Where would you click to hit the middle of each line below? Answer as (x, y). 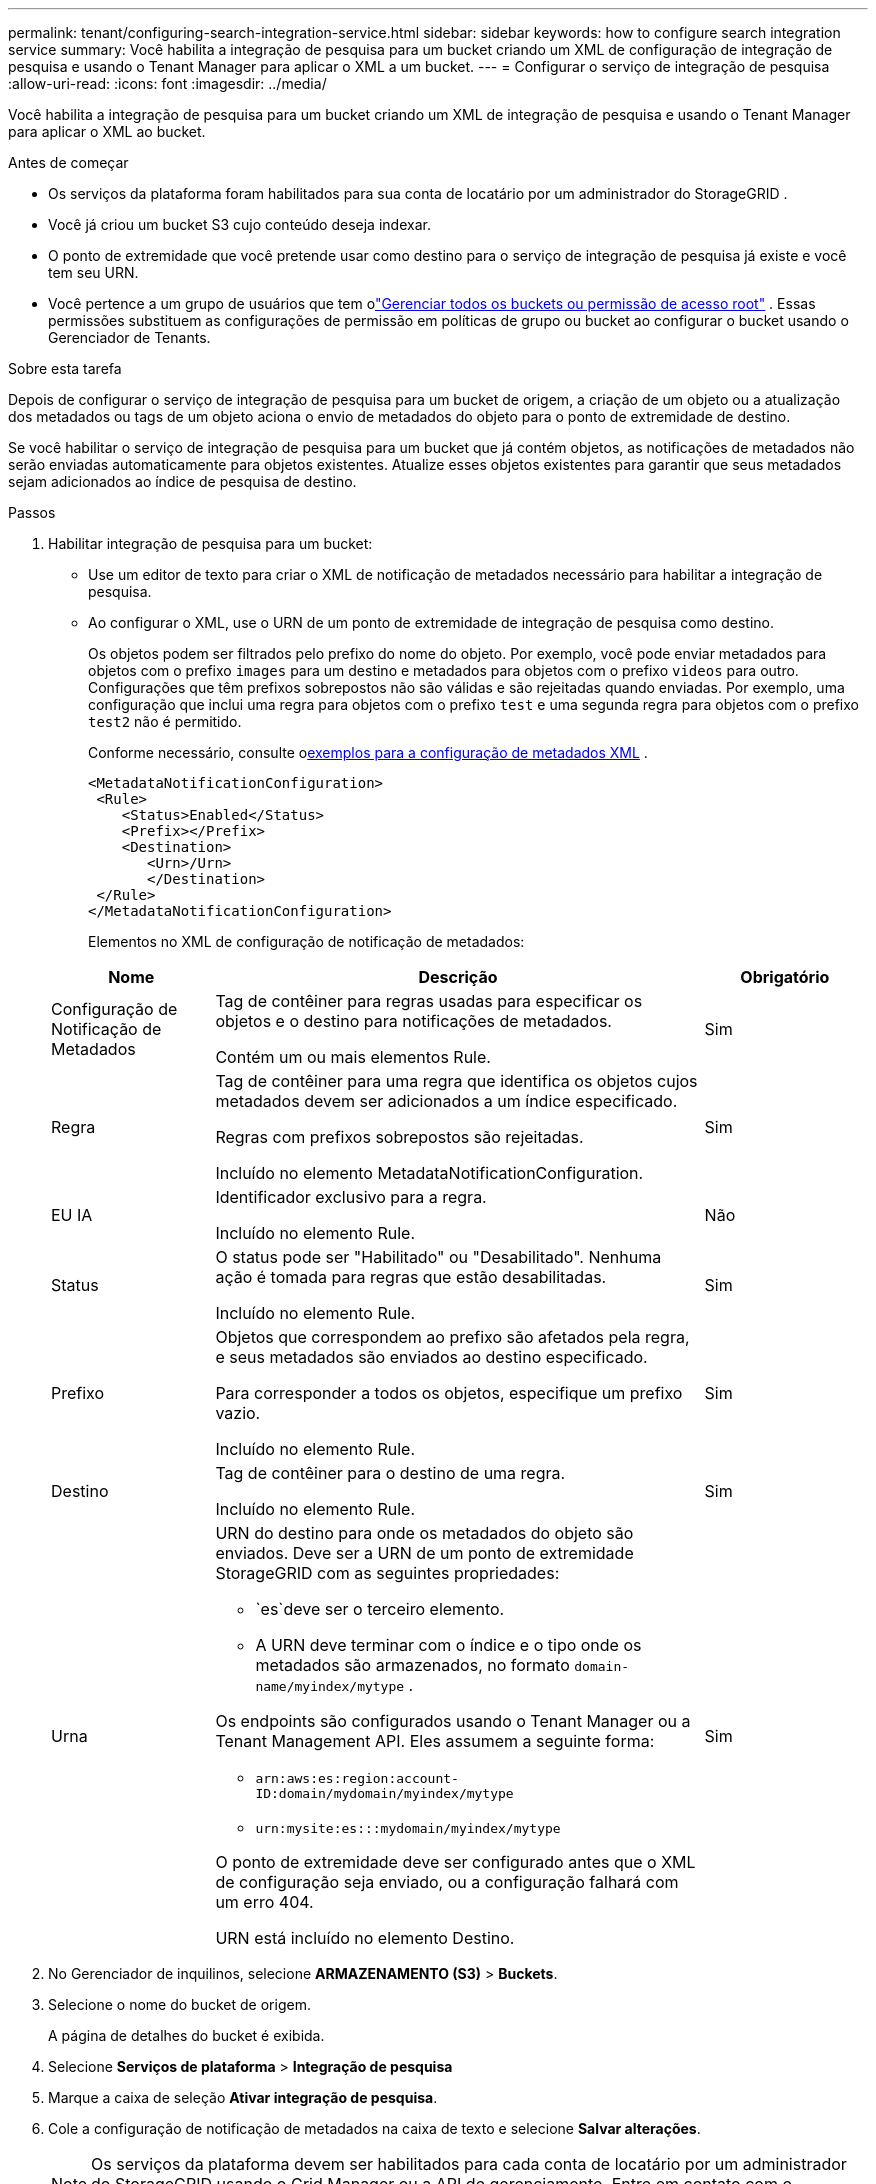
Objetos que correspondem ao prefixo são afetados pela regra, (452, 1337)
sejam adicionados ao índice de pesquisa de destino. (182, 481)
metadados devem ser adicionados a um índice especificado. (446, 1101)
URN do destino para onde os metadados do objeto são (424, 1533)
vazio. (238, 1413)
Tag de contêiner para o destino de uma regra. (390, 1473)
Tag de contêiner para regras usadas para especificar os (429, 1001)
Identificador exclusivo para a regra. (351, 1197)
